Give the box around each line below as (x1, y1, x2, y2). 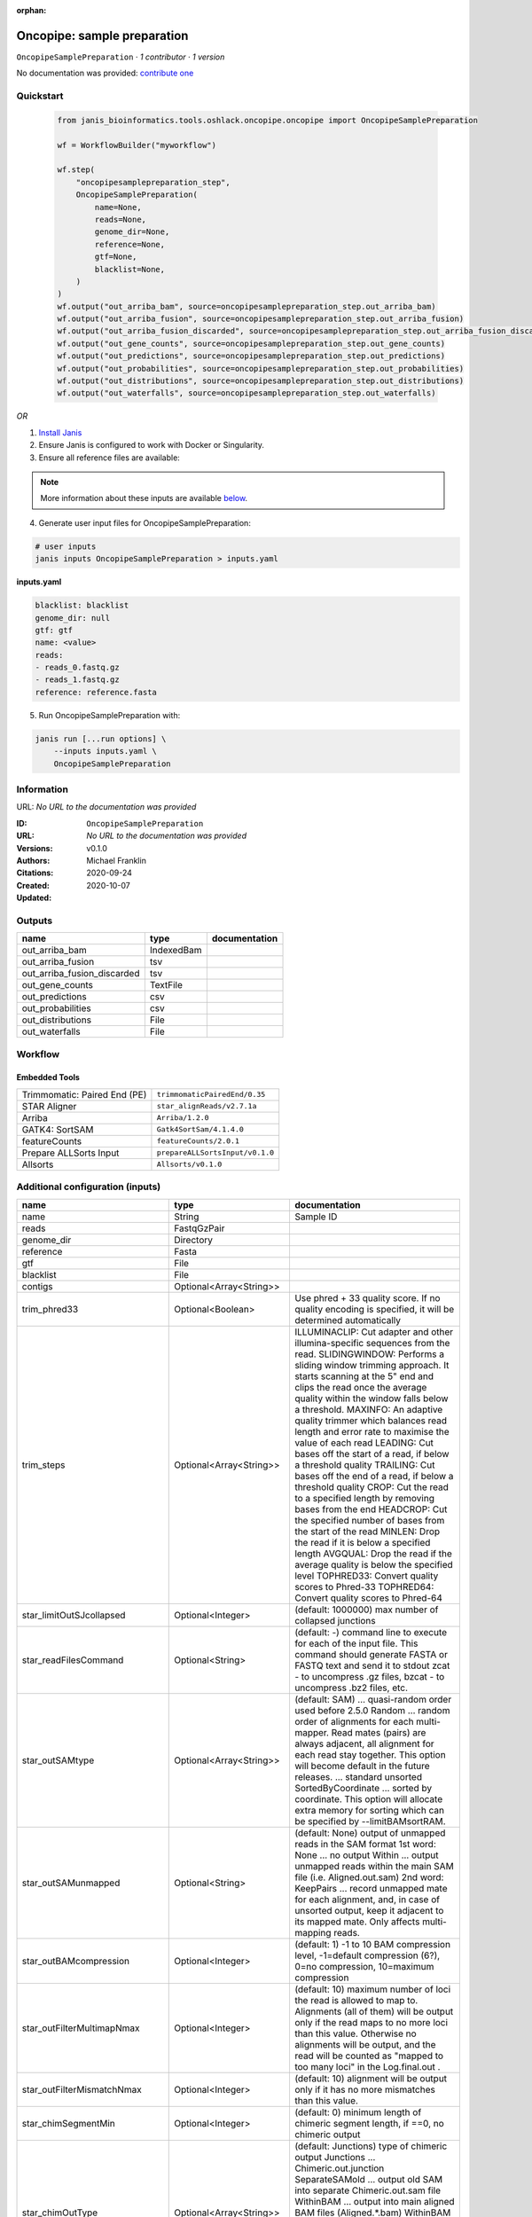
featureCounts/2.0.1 (156, 1136, 239, 1146)
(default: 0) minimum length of (293, 2106, 422, 2119)
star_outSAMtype (21, 1754, 95, 1767)
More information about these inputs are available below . (40, 493, 248, 504)
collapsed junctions (293, 1614, 376, 1626)
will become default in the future (293, 1759, 430, 1772)
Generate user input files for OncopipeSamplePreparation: (38, 517, 252, 528)
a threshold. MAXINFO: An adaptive (293, 1403, 443, 1415)
